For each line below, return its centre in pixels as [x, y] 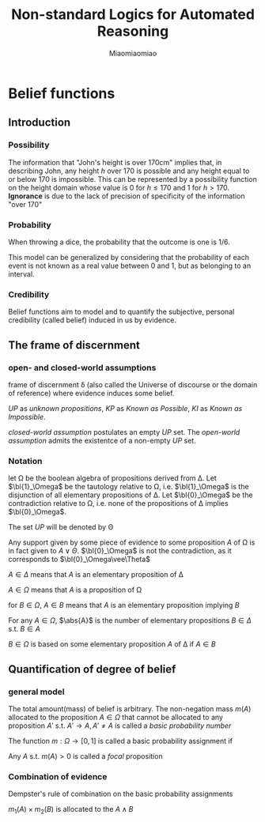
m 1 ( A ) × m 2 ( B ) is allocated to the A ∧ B [71, 810]
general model [36, 692]
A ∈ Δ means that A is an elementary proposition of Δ [96, 575]
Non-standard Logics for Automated [133, 15]
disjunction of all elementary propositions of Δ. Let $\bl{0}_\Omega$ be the [131, 495]
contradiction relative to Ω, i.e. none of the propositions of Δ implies [118, 503]
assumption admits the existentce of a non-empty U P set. [102, 440]
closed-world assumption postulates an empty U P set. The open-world [124, 432]
